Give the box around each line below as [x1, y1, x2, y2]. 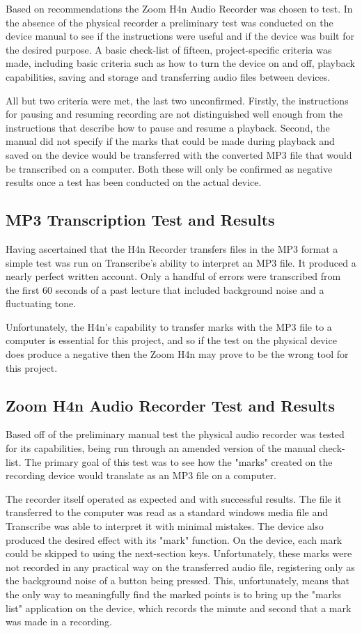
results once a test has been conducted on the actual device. [6, 175, 262, 189]
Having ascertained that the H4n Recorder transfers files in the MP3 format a [6, 241, 338, 256]
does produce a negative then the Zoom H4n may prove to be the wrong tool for [6, 347, 349, 361]
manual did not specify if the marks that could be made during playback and [6, 134, 335, 148]
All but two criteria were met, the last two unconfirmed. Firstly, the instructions [6, 93, 349, 107]
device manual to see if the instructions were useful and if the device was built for [6, 29, 354, 43]
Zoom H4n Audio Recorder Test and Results [6, 394, 336, 416]
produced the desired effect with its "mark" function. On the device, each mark [6, 532, 343, 547]
